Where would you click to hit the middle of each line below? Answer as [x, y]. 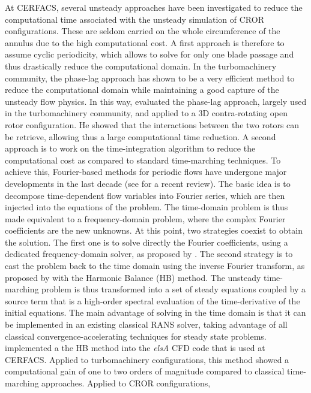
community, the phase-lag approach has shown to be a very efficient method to [150, 78]
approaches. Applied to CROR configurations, [126, 383]
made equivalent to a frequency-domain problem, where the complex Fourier [145, 218]
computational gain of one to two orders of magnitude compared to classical [145, 371]
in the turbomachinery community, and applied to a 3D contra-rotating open [146, 113]
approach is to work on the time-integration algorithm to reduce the [130, 148]
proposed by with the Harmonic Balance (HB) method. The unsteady [133, 277]
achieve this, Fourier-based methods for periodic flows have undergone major [146, 172]
